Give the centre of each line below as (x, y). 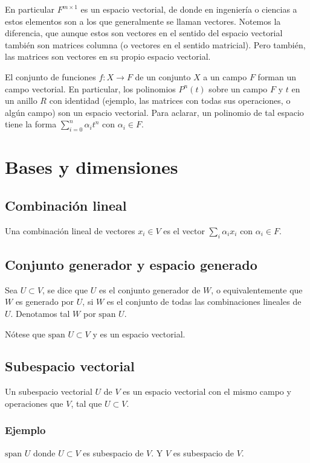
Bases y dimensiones (92, 167)
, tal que (86, 403)
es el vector (184, 230)
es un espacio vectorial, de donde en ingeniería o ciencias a (189, 9)
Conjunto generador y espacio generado (131, 264)
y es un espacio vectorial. (139, 334)
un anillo (21, 101)
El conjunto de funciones (50, 76)
